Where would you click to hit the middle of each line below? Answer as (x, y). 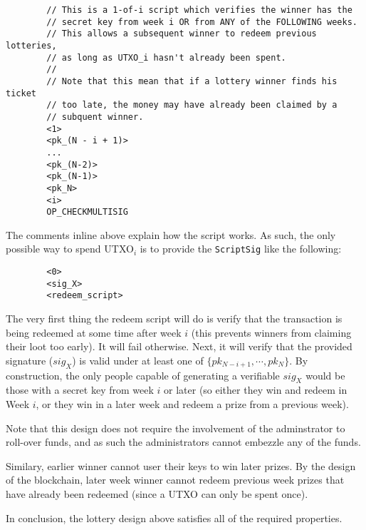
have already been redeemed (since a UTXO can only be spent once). (157, 493)
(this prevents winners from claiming (271, 332)
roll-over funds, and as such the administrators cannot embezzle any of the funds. (183, 442)
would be (325, 375)
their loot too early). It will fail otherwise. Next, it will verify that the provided (179, 346)
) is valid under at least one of (138, 360)
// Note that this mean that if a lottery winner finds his (192, 81)
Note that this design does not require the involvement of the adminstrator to (176, 428)
